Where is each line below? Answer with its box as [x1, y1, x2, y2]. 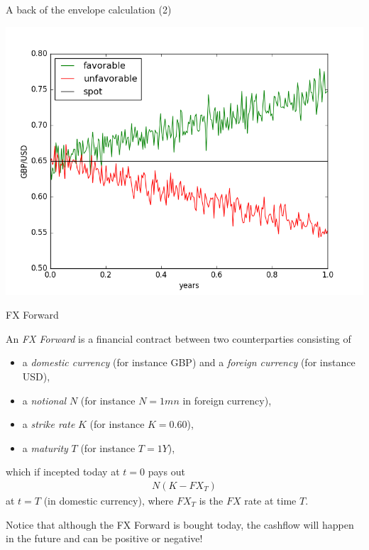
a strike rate [22, 417, 75, 431]
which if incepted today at [6, 464, 120, 479]
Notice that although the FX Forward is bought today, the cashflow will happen [6, 517, 354, 532]
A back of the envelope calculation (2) [6, 2, 172, 16]
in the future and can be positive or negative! [6, 531, 203, 546]
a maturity [22, 440, 68, 455]
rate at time [244, 493, 297, 507]
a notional [22, 392, 67, 407]
